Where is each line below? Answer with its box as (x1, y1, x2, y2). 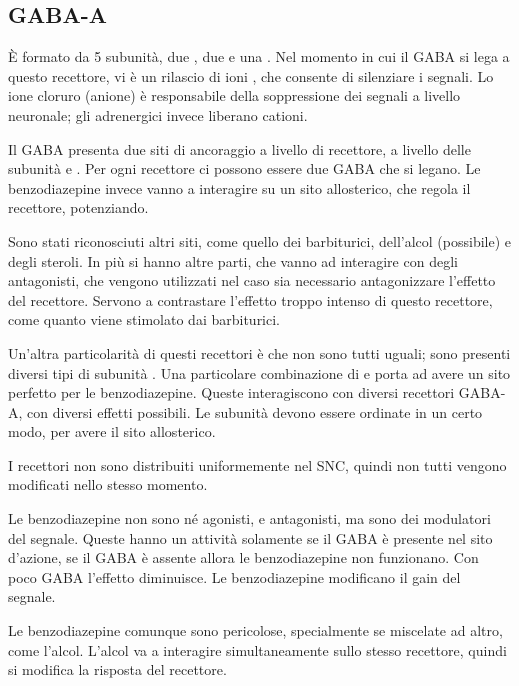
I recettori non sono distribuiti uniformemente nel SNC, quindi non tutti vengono (8, 454, 507, 475)
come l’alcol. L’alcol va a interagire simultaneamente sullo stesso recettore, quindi (8, 639, 507, 660)
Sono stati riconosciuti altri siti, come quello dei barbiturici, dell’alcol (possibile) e (8, 230, 512, 251)
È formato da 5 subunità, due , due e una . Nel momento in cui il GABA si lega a (8, 46, 510, 67)
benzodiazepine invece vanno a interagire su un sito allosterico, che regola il (8, 177, 471, 198)
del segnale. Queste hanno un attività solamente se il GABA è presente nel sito (8, 527, 493, 548)
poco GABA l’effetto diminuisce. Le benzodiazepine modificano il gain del (8, 566, 461, 587)
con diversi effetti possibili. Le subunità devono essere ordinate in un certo (27, 401, 483, 422)
